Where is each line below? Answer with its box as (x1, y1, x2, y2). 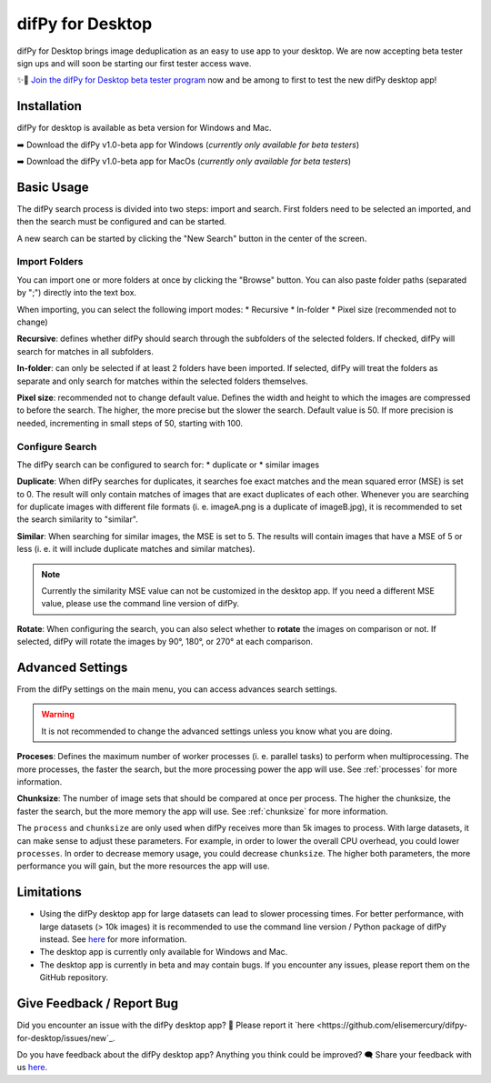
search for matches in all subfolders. (16, 346, 154, 356)
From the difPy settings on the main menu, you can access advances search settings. (16, 684, 338, 695)
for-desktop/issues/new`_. (16, 1032, 115, 1043)
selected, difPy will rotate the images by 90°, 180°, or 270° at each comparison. (16, 637, 314, 647)
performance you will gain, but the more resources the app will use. (16, 860, 270, 872)
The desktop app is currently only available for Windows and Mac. (39, 947, 288, 958)
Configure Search (16, 440, 97, 453)
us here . (16, 1062, 48, 1073)
